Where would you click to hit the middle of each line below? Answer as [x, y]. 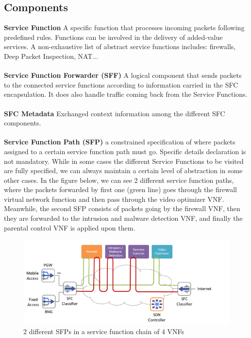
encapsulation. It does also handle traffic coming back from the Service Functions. [126, 94]
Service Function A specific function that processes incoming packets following [124, 27]
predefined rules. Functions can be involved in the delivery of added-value [113, 37]
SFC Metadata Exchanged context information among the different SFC [115, 113]
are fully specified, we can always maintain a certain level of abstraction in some [123, 170]
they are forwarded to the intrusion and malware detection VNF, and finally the [123, 218]
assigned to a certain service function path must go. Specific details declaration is [125, 151]
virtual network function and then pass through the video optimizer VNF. [114, 199]
